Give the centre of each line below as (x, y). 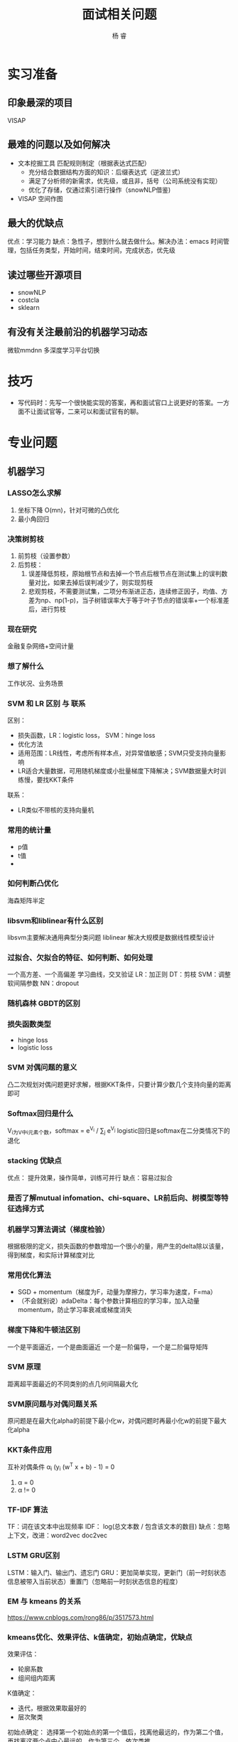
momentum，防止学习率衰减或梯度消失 (75, 1310)
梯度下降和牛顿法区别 (44, 1330)
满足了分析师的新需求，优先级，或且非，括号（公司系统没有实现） (125, 181)
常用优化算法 (29, 1275)
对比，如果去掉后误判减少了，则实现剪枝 (94, 583)
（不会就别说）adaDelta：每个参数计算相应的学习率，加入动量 (109, 1301)
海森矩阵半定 (26, 900)
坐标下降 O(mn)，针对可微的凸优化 (68, 510)
